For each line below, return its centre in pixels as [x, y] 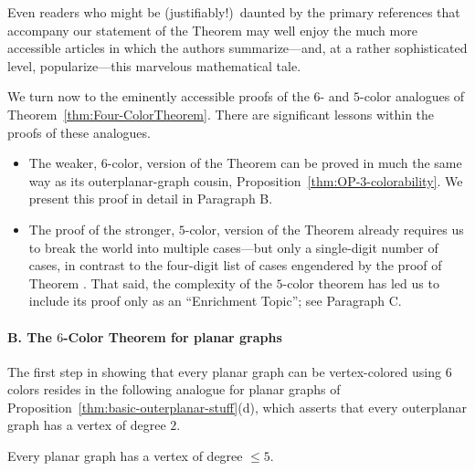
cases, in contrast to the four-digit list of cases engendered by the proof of [235, 265]
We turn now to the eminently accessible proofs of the [158, 96]
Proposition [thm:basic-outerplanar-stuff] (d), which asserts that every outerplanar [237, 407]
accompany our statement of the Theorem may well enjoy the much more [212, 30]
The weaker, [63, 163]
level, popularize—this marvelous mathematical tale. [154, 65]
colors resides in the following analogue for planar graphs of [174, 389]
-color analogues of [412, 96]
